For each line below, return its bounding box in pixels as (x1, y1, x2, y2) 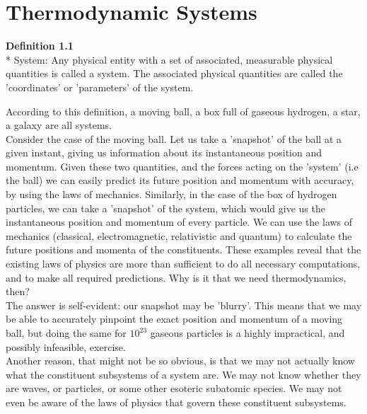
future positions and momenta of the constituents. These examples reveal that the (6, 242, 361, 257)
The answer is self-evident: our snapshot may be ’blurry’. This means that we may (6, 297, 362, 312)
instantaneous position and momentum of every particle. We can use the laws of (6, 214, 353, 229)
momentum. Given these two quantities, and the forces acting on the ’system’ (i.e (6, 159, 359, 173)
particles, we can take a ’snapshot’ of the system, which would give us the (6, 200, 325, 215)
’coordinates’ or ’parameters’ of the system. (6, 79, 194, 94)
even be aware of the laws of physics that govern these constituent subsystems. (6, 394, 346, 409)
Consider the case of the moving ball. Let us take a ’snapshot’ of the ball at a (6, 131, 342, 146)
